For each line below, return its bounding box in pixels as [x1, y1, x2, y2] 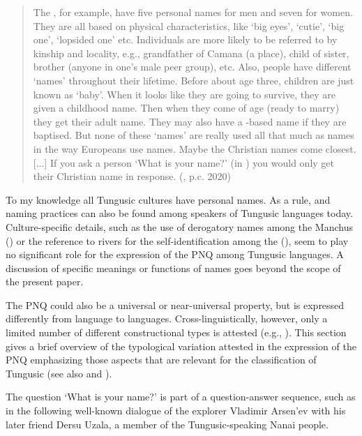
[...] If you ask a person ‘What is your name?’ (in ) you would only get [33, 155, 335, 170]
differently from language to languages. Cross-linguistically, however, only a [6, 311, 328, 326]
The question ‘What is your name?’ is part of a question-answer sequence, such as [6, 389, 356, 404]
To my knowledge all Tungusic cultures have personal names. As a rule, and [6, 192, 331, 206]
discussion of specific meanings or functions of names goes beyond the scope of [6, 260, 341, 275]
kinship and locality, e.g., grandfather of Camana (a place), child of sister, [33, 45, 349, 60]
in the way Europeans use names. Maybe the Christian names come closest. [33, 141, 356, 156]
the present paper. [6, 274, 84, 289]
